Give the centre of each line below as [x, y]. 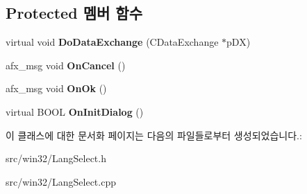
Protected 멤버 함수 [74, 13]
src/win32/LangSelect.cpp [61, 181]
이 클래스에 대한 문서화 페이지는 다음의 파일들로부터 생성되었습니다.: [154, 135]
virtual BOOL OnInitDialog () [75, 111]
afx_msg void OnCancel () [66, 65]
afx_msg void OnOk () [56, 88]
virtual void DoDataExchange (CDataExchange [112, 42]
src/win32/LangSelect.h [56, 158]
